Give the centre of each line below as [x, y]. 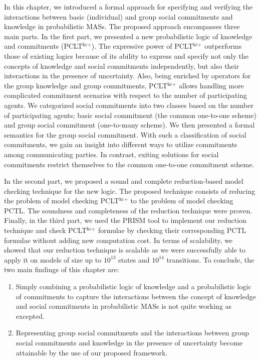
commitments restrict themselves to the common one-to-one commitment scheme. [129, 164]
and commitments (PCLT [43, 46]
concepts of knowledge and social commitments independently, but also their [121, 66]
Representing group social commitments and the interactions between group [133, 333]
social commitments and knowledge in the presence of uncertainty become [129, 342]
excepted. [30, 316]
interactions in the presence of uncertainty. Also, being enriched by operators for [127, 76]
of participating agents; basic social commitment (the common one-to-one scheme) [130, 115]
